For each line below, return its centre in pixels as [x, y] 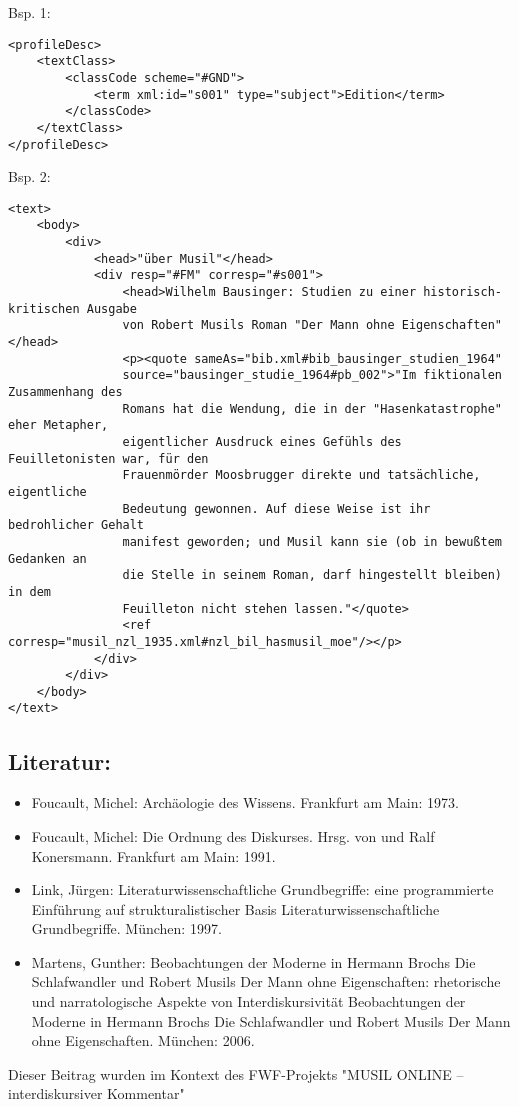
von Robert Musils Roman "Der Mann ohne [258, 325]
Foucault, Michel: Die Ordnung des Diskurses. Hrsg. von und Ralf [233, 835]
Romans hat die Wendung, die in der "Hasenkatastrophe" [312, 408]
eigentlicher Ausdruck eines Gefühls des [262, 441]
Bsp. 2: [29, 176]
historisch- [462, 292]
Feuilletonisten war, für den [108, 458]
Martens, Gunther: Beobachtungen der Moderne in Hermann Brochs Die [253, 961]
